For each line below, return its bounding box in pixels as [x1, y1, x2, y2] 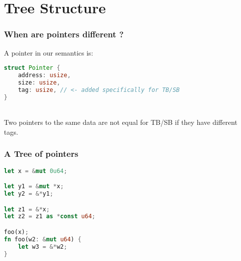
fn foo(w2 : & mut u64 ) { [4, 235, 81, 243]
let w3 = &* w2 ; [18, 243, 67, 250]
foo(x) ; [4, 228, 29, 235]
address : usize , [18, 72, 71, 79]
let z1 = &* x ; [4, 205, 50, 213]
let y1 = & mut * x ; [4, 183, 64, 190]
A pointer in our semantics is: [4, 47, 93, 58]
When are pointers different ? [4, 28, 124, 40]
